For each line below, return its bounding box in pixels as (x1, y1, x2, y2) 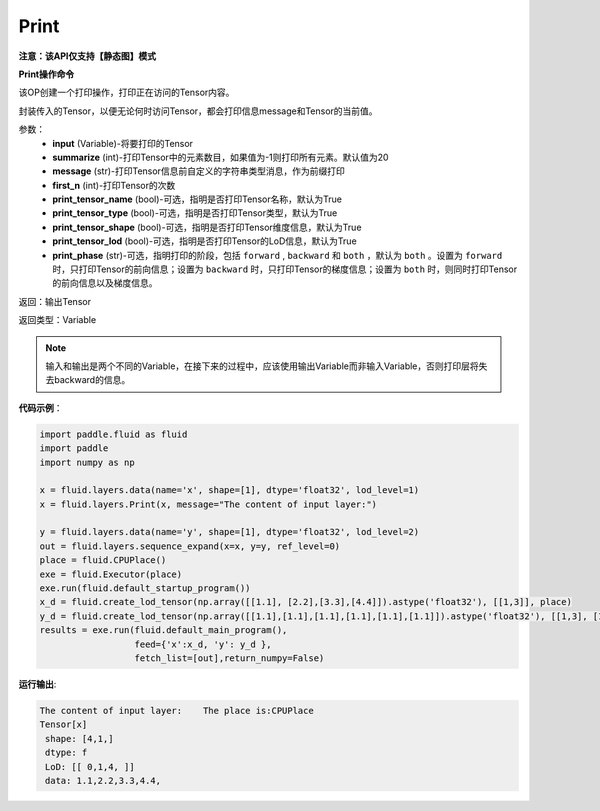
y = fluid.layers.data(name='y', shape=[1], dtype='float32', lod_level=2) (39, 526, 420, 538)
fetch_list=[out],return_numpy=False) (134, 652, 325, 664)
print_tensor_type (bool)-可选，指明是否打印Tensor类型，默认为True (52, 207, 338, 219)
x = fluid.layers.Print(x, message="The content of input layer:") (39, 498, 378, 510)
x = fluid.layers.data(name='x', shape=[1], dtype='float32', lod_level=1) (39, 485, 420, 496)
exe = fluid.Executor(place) (39, 568, 183, 580)
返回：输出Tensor (18, 295, 92, 307)
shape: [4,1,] (45, 733, 114, 744)
